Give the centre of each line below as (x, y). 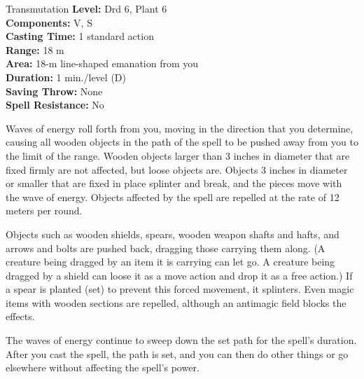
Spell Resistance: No (55, 105)
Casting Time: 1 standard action (80, 36)
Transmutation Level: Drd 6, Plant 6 (86, 8)
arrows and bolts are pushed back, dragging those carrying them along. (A (166, 248)
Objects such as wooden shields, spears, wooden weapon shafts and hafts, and (173, 234)
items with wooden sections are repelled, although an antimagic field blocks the (176, 302)
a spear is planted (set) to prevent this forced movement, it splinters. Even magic (180, 289)
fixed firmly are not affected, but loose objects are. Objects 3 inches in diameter (177, 169)
